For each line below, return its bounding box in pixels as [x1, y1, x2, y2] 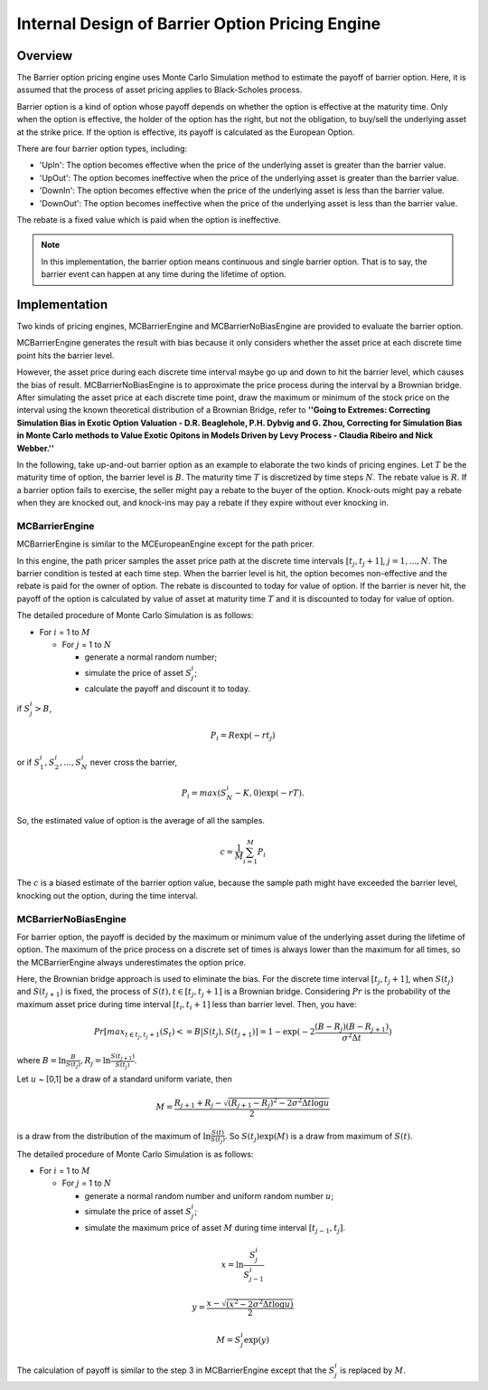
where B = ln [16, 1055, 67, 1066]
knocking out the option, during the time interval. [16, 890, 199, 900]
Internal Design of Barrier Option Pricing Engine [16, 14, 381, 33]
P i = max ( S [181, 787, 227, 800]
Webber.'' [16, 443, 54, 453]
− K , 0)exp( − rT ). [234, 787, 305, 798]
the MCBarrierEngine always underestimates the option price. [16, 957, 247, 967]
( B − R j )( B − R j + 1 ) [314, 1022, 389, 1033]
